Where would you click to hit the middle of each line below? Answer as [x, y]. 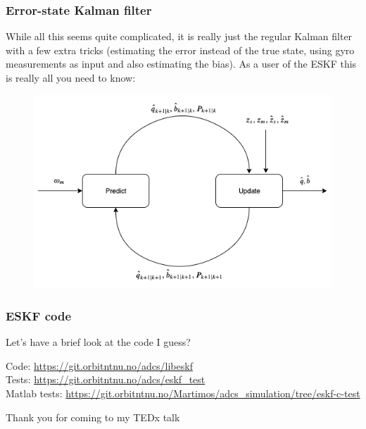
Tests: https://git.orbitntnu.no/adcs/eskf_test [106, 379]
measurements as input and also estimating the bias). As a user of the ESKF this [181, 64]
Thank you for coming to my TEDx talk [93, 417]
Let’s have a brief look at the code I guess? [98, 342]
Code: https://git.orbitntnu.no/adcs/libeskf [99, 365]
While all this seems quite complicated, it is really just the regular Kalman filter [179, 36]
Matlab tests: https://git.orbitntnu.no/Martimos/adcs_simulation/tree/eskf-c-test [183, 393]
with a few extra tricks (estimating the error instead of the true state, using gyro [180, 50]
